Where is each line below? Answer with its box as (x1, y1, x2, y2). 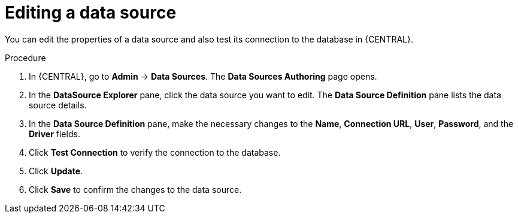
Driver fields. (29, 128, 80, 139)
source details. (29, 99, 87, 110)
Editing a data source (5, 2, 177, 23)
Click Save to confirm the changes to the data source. (29, 184, 242, 195)
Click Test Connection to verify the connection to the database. (29, 147, 281, 158)
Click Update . (29, 165, 83, 176)
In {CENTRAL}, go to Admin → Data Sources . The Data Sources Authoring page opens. (29, 71, 377, 81)
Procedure (5, 52, 46, 63)
